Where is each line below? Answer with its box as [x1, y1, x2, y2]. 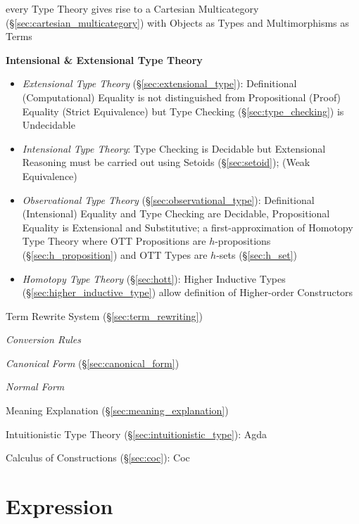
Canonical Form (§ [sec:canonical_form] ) [6, 355, 179, 370]
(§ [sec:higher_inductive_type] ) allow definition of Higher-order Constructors [22, 285, 353, 300]
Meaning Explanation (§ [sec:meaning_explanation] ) [6, 403, 229, 418]
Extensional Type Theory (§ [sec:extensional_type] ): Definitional [22, 76, 297, 91]
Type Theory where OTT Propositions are [22, 234, 206, 248]
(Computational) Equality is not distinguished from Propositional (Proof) [22, 89, 341, 104]
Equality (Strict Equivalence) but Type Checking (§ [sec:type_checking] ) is [22, 103, 344, 118]
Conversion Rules [6, 332, 82, 347]
